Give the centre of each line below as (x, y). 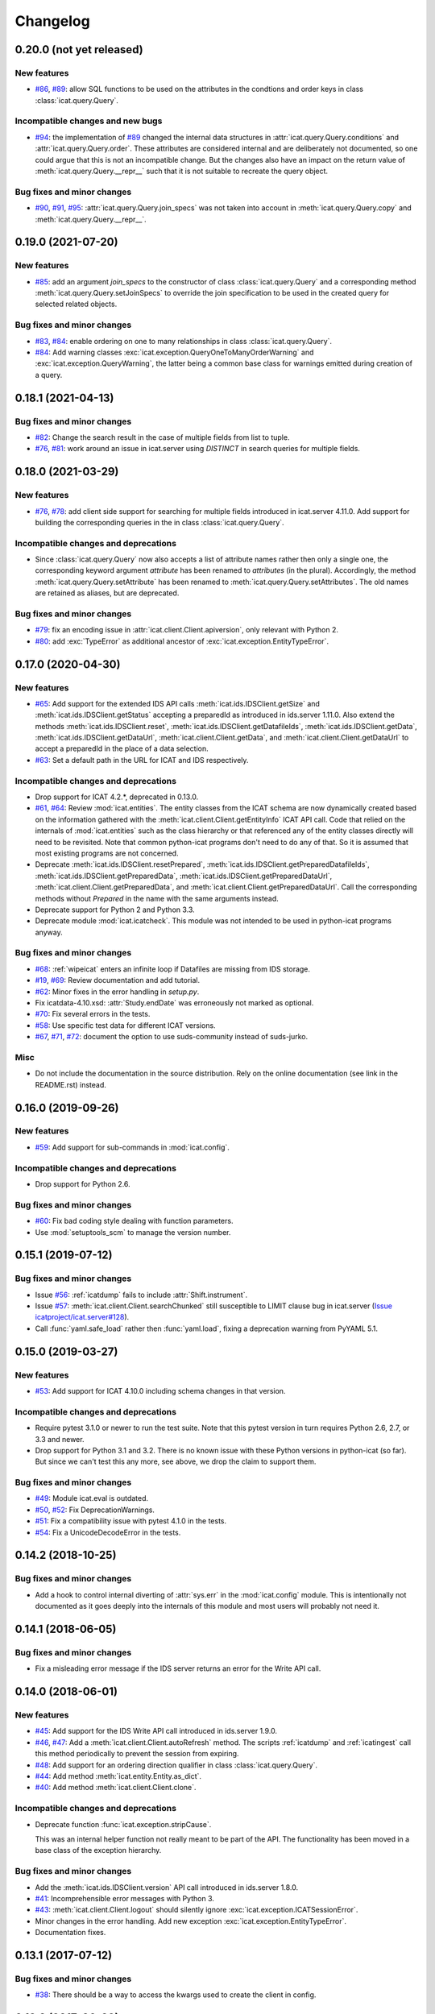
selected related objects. (76, 304)
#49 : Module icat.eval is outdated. (92, 1498)
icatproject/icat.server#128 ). (82, 1317)
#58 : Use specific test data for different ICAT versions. (126, 1025)
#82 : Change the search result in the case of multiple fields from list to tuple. (162, 437)
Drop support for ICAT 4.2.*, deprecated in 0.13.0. (117, 797)
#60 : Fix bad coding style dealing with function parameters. (134, 1221)
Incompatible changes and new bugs (89, 121)
